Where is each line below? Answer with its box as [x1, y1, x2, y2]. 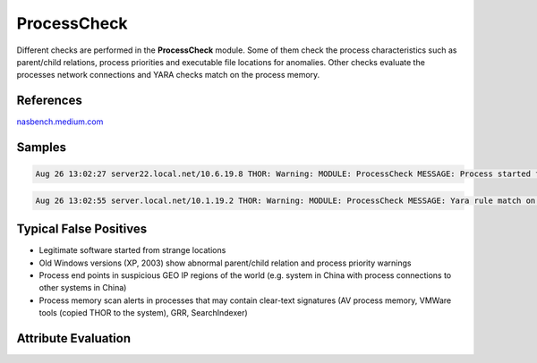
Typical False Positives [16, 222, 148, 237]
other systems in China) [38, 283, 127, 293]
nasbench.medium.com [16, 116, 104, 127]
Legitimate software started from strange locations [38, 245, 226, 256]
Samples [16, 139, 67, 156]
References [16, 93, 82, 108]
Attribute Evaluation [16, 331, 132, 346]
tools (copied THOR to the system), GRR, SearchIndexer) [38, 308, 248, 318]
